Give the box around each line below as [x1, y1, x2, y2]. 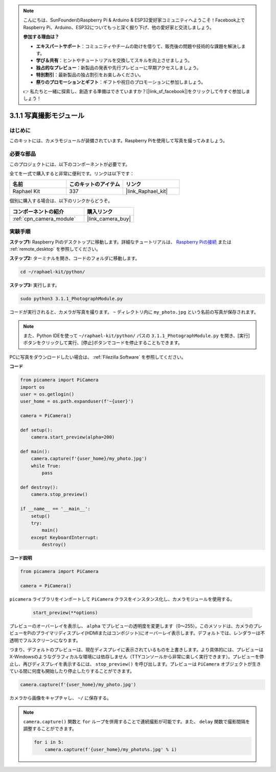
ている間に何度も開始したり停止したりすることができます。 [9, 668, 135, 674]
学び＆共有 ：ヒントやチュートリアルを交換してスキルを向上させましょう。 [36, 57, 193, 63]
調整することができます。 [23, 725, 77, 732]
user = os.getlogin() [20, 391, 75, 397]
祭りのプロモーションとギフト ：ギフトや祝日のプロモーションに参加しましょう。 [36, 79, 206, 85]
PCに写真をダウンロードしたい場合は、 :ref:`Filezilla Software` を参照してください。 [9, 354, 186, 360]
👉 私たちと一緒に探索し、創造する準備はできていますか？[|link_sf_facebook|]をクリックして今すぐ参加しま [23, 88, 250, 94]
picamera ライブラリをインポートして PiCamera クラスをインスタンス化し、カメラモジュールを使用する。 [9, 596, 235, 602]
